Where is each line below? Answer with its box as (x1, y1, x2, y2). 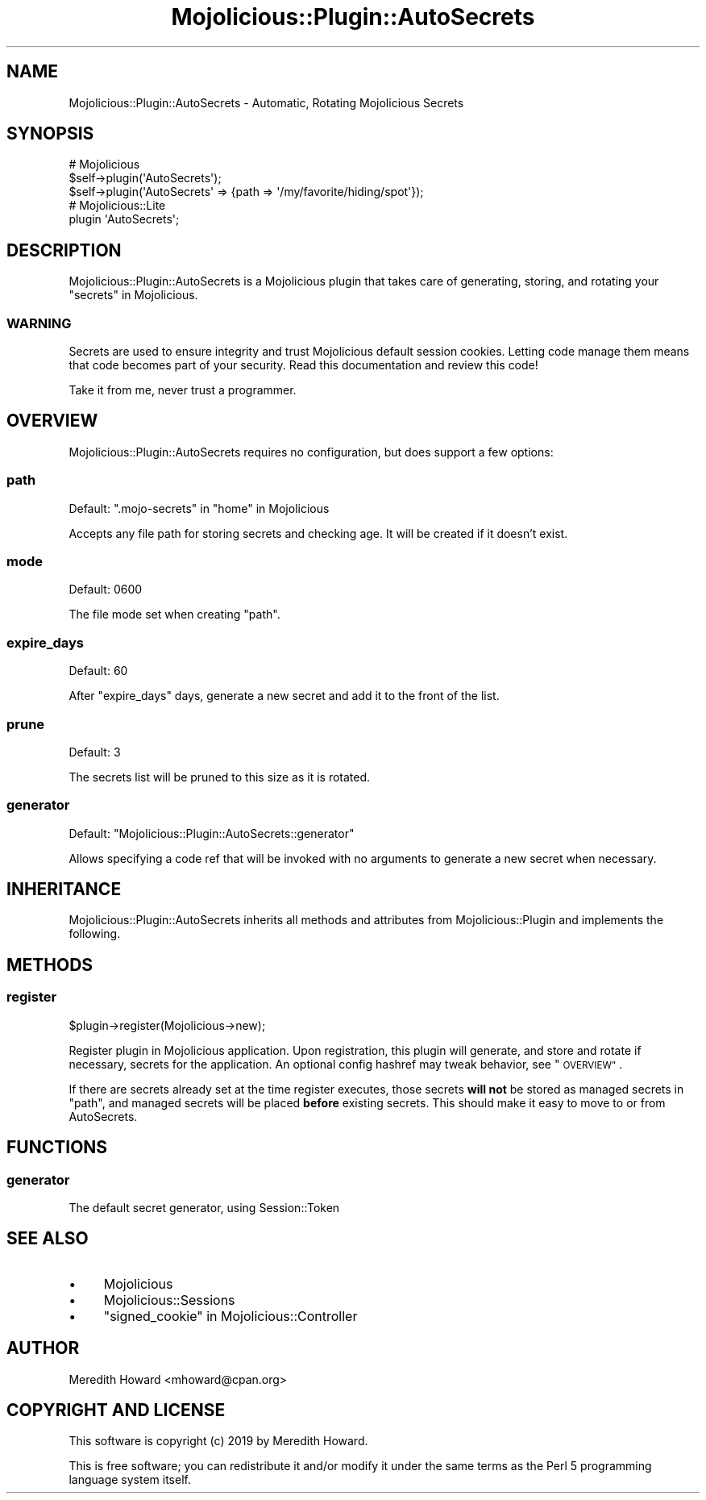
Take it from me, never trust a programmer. (69, 383, 297, 398)
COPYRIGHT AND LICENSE (6, 1400, 226, 1421)
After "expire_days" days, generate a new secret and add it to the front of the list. (69, 689, 500, 703)
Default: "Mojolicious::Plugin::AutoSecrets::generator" (69, 826, 355, 840)
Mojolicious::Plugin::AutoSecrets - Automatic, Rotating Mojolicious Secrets (69, 95, 464, 110)
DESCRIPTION (6, 240, 122, 260)
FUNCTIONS (6, 1137, 108, 1158)
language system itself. (69, 1473, 191, 1487)
